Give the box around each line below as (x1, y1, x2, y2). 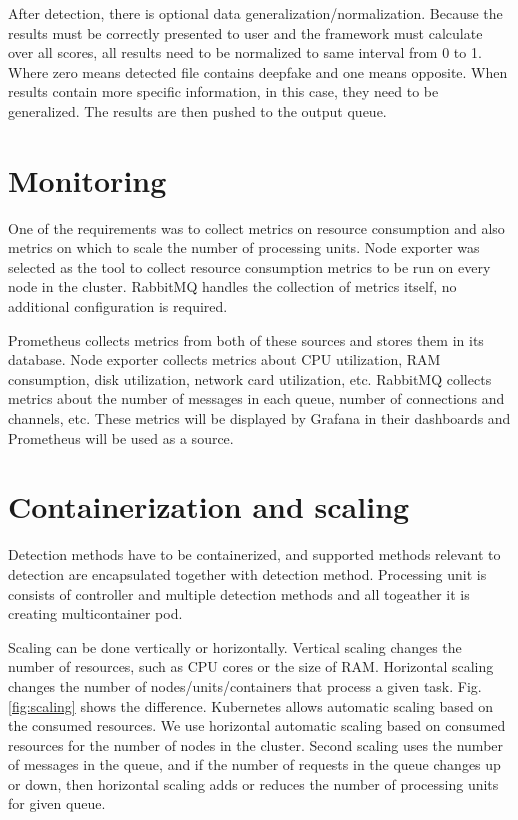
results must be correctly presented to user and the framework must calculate (8, 22, 483, 43)
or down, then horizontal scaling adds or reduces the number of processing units (8, 773, 499, 794)
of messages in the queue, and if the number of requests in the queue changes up (8, 754, 501, 775)
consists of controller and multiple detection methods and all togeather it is (8, 583, 470, 604)
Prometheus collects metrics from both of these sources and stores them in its (8, 329, 484, 350)
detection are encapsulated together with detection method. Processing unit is (8, 563, 487, 584)
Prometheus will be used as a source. (8, 427, 234, 448)
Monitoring (8, 159, 167, 200)
